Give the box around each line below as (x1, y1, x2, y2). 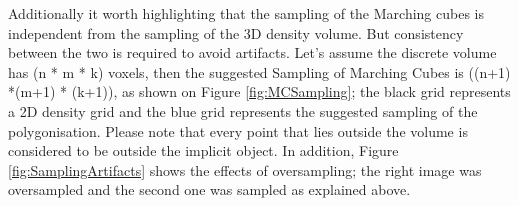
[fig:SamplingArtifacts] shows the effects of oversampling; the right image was (8, 159, 482, 180)
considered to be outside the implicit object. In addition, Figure (8, 140, 399, 161)
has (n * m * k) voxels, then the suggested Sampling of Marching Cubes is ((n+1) (8, 61, 511, 82)
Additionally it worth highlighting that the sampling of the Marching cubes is (8, 3, 484, 23)
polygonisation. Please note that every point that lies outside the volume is (8, 120, 468, 141)
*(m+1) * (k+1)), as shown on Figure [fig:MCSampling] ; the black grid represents (8, 81, 511, 102)
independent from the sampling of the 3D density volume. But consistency (8, 22, 464, 43)
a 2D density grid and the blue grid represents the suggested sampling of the (8, 100, 478, 121)
